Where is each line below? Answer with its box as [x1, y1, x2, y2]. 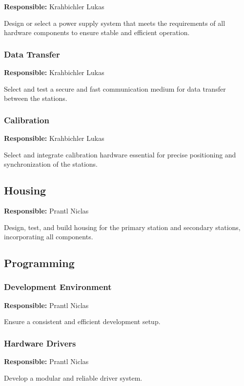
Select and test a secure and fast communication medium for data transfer [4, 83, 226, 94]
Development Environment [4, 281, 112, 293]
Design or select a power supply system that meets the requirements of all [4, 18, 225, 28]
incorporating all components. [4, 232, 93, 242]
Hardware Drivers [4, 337, 76, 349]
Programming [4, 255, 75, 270]
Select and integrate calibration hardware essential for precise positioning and [4, 149, 236, 159]
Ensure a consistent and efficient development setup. [4, 316, 161, 327]
